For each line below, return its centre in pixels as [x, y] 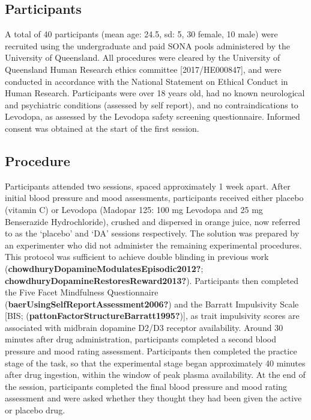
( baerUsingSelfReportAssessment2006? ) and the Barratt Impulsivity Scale [152, 304]
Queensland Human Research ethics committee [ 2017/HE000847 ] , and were [143, 69]
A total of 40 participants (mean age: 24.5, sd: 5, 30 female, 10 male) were [141, 34]
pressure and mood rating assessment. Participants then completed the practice [151, 351]
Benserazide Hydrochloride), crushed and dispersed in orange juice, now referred [153, 221]
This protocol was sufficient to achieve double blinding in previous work [137, 257]
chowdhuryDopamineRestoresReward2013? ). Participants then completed [152, 280]
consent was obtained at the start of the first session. [102, 128]
